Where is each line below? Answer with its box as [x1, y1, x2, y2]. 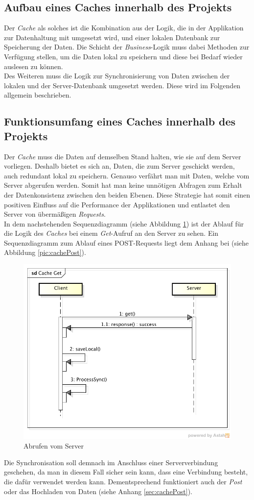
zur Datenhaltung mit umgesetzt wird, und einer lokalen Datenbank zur [4, 32, 220, 42]
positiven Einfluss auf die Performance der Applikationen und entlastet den [4, 199, 230, 209]
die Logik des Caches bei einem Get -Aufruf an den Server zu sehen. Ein [4, 228, 219, 238]
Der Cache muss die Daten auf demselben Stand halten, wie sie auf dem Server [4, 151, 241, 161]
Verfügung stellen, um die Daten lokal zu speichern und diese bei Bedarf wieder [4, 51, 243, 61]
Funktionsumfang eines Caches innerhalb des [4, 114, 236, 129]
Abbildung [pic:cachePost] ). [4, 247, 86, 257]
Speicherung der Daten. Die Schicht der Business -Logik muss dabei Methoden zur [4, 42, 250, 52]
